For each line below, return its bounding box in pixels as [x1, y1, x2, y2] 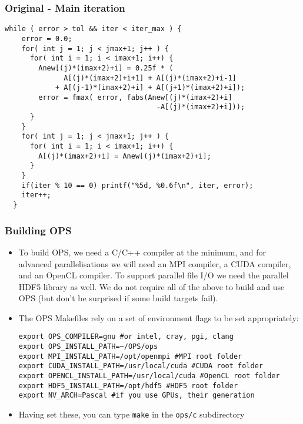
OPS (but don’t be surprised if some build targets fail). [18, 292, 218, 304]
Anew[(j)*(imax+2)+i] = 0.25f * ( [38, 63, 174, 72]
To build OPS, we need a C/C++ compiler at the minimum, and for [18, 245, 267, 258]
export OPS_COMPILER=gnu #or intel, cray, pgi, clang [18, 332, 234, 341]
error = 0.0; [21, 34, 72, 43]
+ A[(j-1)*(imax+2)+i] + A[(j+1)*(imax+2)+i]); [55, 83, 245, 92]
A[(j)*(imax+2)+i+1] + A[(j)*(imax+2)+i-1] [64, 73, 237, 82]
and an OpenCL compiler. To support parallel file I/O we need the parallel [18, 269, 289, 281]
